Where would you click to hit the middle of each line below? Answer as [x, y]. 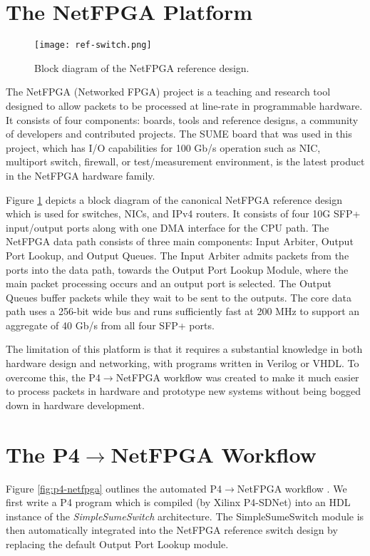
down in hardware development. [75, 405]
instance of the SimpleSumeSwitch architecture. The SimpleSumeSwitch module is [185, 516]
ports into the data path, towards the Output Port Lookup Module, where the [177, 269]
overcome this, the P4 [53, 377]
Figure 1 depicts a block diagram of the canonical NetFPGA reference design [174, 199]
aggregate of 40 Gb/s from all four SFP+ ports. [110, 325]
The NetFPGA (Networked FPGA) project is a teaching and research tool [168, 92]
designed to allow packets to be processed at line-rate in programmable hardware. [184, 105]
